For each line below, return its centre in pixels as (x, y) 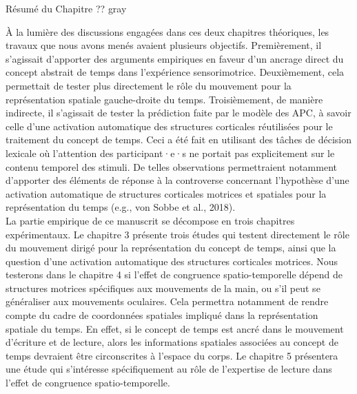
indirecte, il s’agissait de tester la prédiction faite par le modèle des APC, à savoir (178, 113)
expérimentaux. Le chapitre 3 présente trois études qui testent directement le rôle (177, 234)
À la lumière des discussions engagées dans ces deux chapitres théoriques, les (167, 31)
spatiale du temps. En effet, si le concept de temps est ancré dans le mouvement (175, 328)
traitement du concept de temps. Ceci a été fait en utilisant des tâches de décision (179, 139)
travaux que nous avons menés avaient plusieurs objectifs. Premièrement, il (164, 45)
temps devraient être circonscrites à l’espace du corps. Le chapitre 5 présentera (172, 355)
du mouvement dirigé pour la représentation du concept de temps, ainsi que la (171, 248)
